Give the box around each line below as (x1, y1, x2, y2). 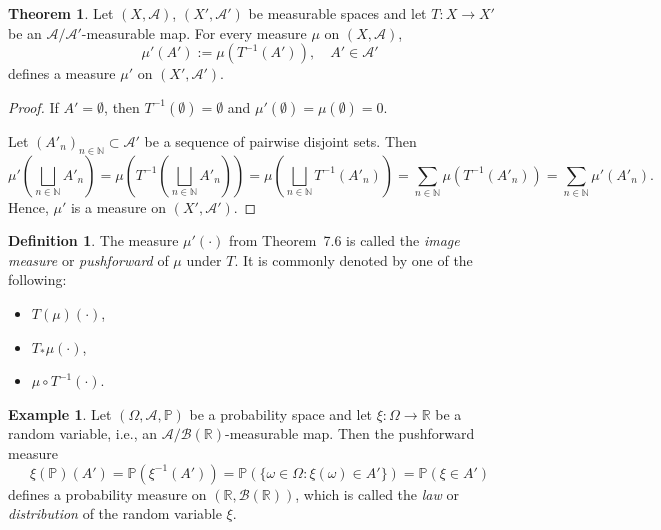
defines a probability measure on (8, 483, 207, 504)
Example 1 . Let (8, 403, 112, 424)
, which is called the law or (295, 483, 459, 504)
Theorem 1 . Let (8, 3, 114, 23)
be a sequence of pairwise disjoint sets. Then (144, 130, 417, 151)
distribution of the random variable (8, 503, 222, 524)
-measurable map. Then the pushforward (225, 423, 475, 444)
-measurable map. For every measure (81, 22, 307, 43)
